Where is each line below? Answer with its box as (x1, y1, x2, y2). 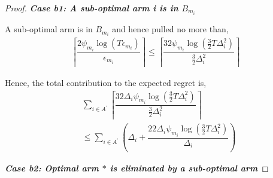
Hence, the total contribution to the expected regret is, (5, 76, 207, 88)
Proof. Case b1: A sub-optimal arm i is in (5, 2, 178, 14)
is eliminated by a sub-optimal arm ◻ (110, 162, 269, 174)
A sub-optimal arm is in (5, 23, 93, 35)
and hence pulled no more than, (112, 23, 229, 35)
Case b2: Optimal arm (5, 162, 99, 174)
